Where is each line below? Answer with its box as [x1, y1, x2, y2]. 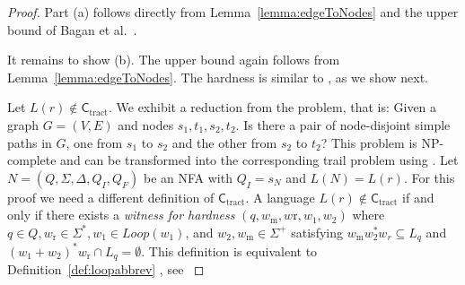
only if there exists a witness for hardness [7, 205, 235, 224]
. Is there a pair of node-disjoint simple [235, 115, 451, 134]
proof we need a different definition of [7, 187, 215, 206]
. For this [403, 168, 455, 186]
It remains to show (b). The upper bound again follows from [7, 50, 340, 69]
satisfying [291, 222, 343, 241]
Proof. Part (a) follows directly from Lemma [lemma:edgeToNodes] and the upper [7, 3, 459, 21]
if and [402, 187, 434, 206]
